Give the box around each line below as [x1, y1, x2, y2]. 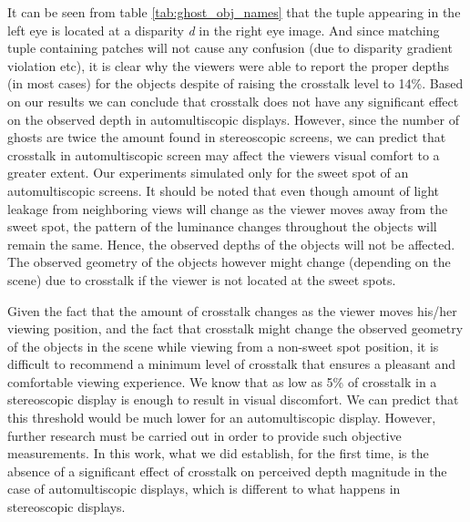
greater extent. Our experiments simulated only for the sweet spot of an [7, 163, 409, 182]
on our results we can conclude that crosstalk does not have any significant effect [7, 91, 459, 110]
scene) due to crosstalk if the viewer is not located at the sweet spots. [7, 270, 396, 289]
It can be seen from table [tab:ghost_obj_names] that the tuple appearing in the [7, 3, 461, 21]
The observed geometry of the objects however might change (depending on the [7, 252, 451, 271]
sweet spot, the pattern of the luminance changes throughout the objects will [7, 217, 437, 236]
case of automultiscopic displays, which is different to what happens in [7, 479, 401, 498]
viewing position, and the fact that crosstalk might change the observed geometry [7, 319, 464, 338]
